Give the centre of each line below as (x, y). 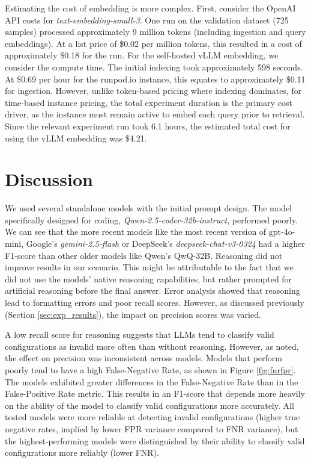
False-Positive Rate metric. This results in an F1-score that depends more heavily (155, 393)
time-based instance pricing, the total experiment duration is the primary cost (149, 102)
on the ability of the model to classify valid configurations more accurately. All (149, 405)
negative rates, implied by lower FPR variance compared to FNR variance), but (152, 428)
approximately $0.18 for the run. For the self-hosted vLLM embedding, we (142, 55)
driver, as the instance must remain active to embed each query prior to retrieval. (155, 114)
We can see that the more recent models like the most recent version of (136, 231)
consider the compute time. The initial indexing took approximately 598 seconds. (154, 67)
